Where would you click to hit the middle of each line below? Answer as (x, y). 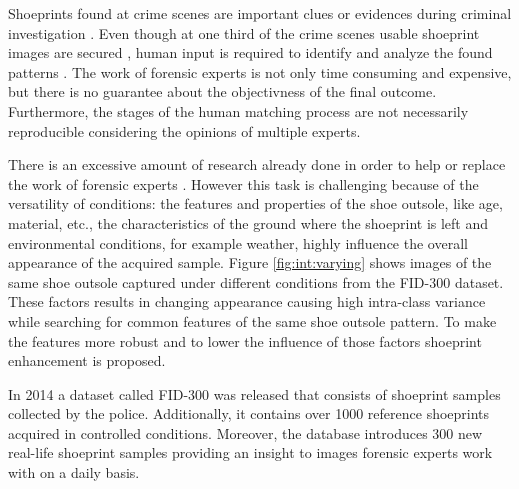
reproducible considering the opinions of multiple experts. (184, 130)
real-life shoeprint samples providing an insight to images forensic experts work (250, 452)
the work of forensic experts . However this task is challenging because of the (243, 183)
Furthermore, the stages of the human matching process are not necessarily (238, 110)
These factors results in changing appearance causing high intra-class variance (247, 301)
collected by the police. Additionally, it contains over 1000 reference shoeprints (249, 413)
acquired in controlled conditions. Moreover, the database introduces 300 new (245, 432)
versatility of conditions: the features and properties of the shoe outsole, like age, (255, 203)
